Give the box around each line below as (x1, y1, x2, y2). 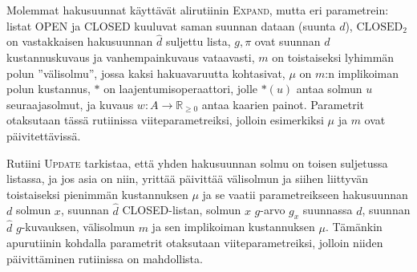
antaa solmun (296, 80, 362, 97)
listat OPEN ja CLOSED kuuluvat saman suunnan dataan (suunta (6, 17, 336, 34)
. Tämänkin (325, 218, 383, 235)
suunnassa (302, 201, 353, 218)
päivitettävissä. (6, 127, 81, 144)
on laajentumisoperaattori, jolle (103, 80, 258, 97)
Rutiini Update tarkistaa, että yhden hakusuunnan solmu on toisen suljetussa (6, 154, 388, 171)
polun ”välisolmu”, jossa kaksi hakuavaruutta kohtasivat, (6, 64, 285, 81)
